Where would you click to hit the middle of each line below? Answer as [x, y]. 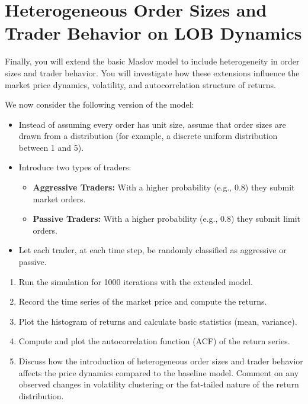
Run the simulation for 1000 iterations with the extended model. [136, 281]
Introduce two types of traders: [75, 167]
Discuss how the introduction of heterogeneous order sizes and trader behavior [161, 361]
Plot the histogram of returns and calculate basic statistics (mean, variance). [158, 321]
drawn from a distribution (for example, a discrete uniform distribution [148, 136]
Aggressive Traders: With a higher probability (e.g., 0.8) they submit [164, 187]
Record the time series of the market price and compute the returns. [143, 301]
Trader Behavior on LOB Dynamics [153, 33]
